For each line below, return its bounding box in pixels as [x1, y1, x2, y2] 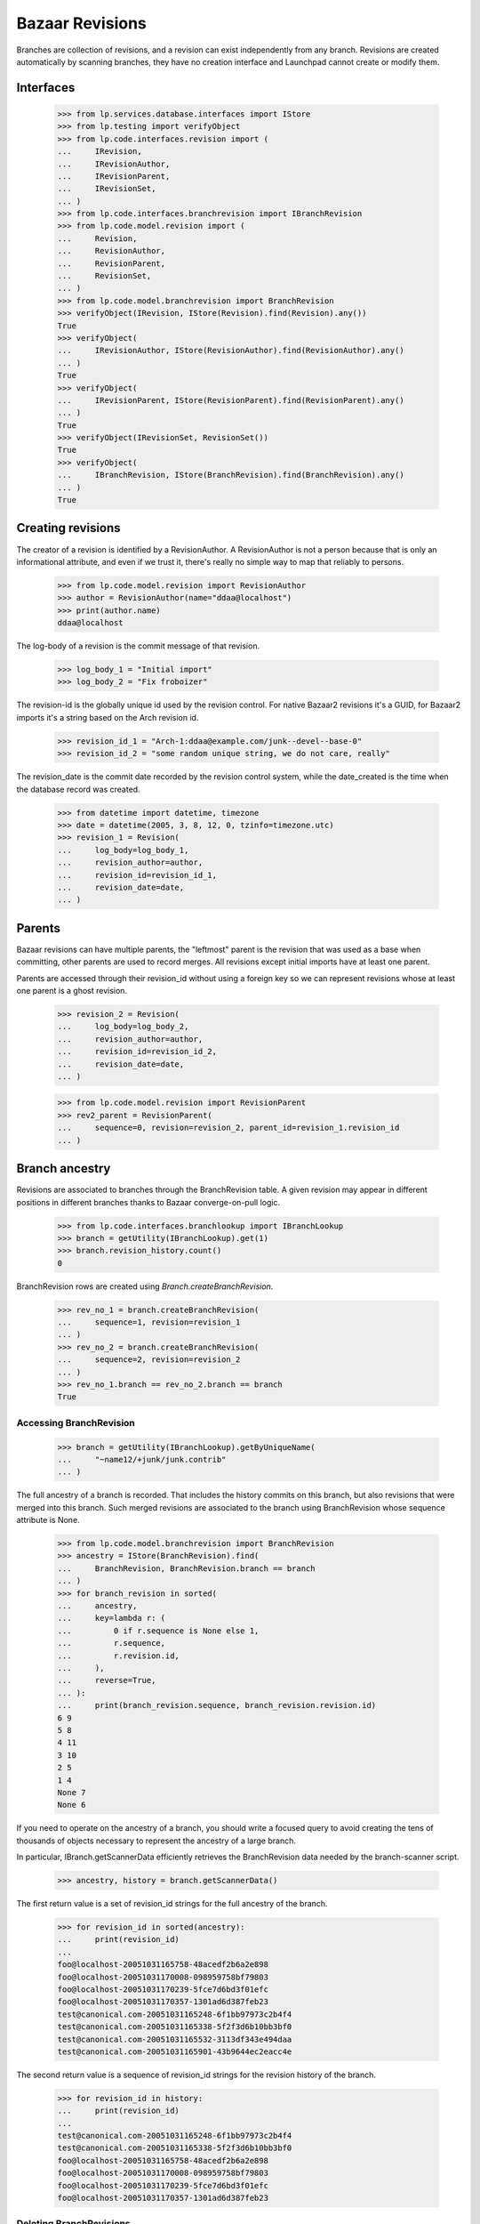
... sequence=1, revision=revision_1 [57, 1317, 241, 1327]
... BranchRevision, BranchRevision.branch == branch [57, 1563, 316, 1574]
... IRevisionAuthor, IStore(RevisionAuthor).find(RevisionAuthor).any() [57, 345, 404, 356]
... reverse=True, [57, 1675, 156, 1686]
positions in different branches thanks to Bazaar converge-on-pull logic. [16, 1197, 280, 1207]
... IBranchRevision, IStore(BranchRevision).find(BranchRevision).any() [57, 470, 404, 480]
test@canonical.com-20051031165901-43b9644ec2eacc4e [57, 2046, 292, 2057]
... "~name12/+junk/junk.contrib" [57, 1454, 227, 1464]
